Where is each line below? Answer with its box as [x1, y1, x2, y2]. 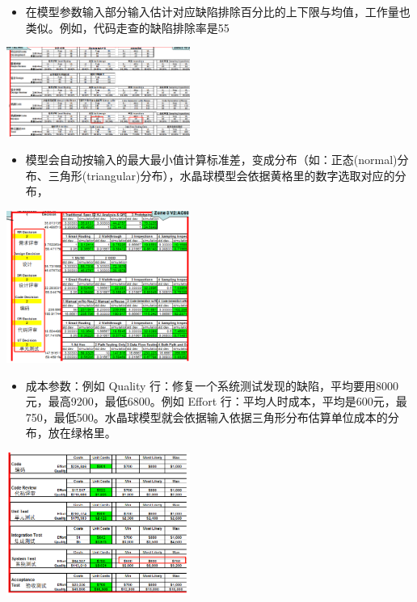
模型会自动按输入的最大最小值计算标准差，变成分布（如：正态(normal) [25, 150, 398, 167]
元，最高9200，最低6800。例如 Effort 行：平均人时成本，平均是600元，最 [25, 393, 407, 410]
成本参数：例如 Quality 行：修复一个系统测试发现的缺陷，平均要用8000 [25, 377, 399, 394]
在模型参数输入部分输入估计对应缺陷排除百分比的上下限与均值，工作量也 [25, 3, 411, 19]
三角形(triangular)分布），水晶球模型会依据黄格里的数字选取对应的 [48, 166, 395, 183]
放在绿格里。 [48, 424, 116, 441]
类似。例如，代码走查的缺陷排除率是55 [25, 19, 230, 36]
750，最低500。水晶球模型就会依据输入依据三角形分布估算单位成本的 [25, 408, 388, 425]
